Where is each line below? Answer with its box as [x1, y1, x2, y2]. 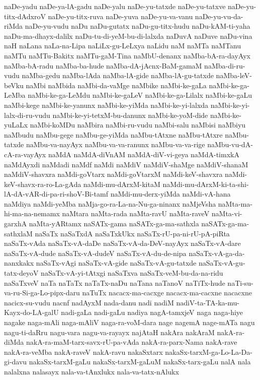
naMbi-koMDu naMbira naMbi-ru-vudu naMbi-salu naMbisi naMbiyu [30, 119, 246, 130]
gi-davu [4, 356, 27, 367]
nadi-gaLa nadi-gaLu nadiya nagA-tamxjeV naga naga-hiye [61, 307, 243, 318]
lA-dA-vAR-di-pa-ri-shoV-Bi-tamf [4, 188, 109, 199]
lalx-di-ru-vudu [4, 109, 50, 120]
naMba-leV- [216, 70, 252, 81]
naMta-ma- [218, 198, 252, 209]
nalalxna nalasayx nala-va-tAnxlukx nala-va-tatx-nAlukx [4, 366, 179, 376]
